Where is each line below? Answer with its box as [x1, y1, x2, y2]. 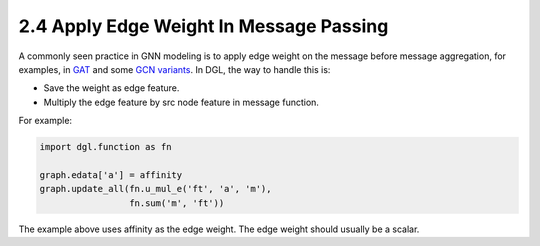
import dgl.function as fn [39, 141, 172, 153]
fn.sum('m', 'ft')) [128, 197, 225, 209]
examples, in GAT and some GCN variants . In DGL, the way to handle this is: [18, 63, 331, 75]
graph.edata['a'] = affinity [39, 169, 183, 180]
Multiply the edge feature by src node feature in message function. [43, 96, 320, 108]
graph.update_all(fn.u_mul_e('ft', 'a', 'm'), [39, 183, 272, 195]
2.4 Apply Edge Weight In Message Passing [18, 15, 389, 37]
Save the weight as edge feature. [43, 82, 180, 94]
